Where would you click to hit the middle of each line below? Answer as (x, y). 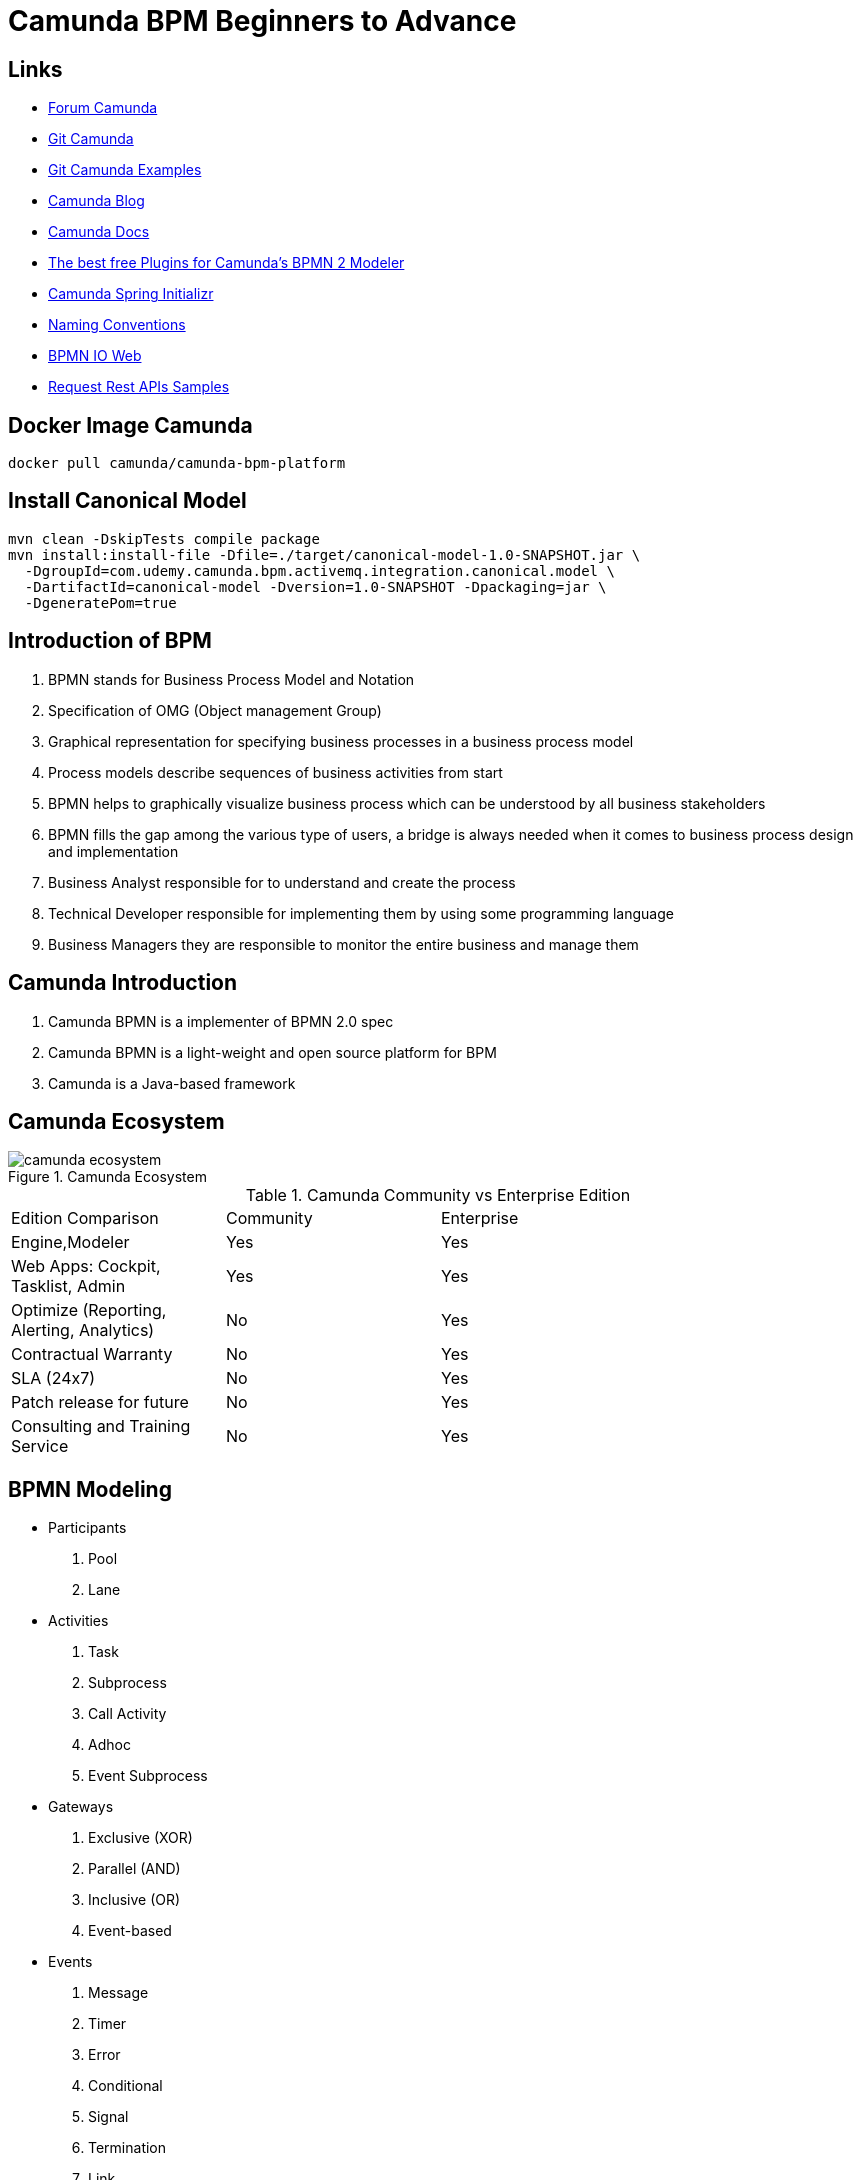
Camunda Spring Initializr (131, 294)
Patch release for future (100, 1402)
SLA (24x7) (53, 1378)
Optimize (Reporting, (89, 1310)
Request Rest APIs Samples (139, 387)
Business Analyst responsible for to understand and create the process (282, 882)
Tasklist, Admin (68, 1286)
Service (40, 1446)
